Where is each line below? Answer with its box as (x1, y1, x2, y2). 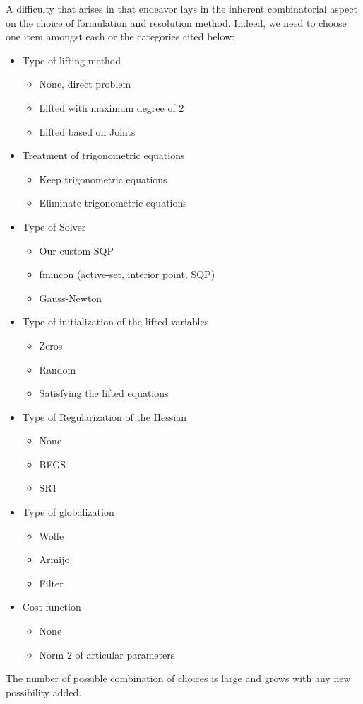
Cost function (22, 599, 81, 614)
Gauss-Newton (39, 290, 102, 305)
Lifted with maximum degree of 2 (39, 100, 184, 115)
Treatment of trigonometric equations (22, 148, 185, 163)
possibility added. (6, 684, 82, 699)
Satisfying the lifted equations (39, 386, 169, 400)
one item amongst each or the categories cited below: (6, 29, 235, 44)
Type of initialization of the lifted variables (22, 314, 209, 329)
